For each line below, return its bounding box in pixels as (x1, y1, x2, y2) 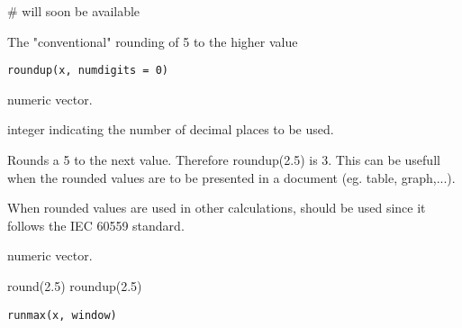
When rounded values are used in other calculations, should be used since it (7, 198, 426, 217)
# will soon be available (7, 2, 140, 20)
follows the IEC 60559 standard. (7, 215, 185, 234)
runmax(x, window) (7, 308, 117, 322)
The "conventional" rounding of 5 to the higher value (7, 32, 298, 50)
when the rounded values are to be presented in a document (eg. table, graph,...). (7, 168, 456, 187)
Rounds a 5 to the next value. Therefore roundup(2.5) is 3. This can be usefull (7, 150, 440, 169)
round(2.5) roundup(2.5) (7, 277, 142, 295)
